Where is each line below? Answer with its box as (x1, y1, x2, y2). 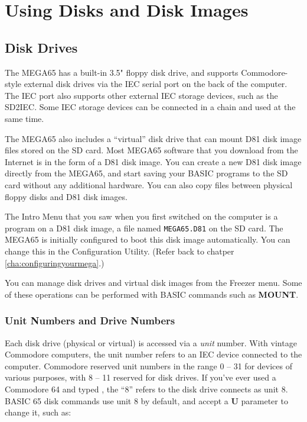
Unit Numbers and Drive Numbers (5, 313, 175, 328)
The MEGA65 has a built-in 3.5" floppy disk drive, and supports (5, 66, 239, 78)
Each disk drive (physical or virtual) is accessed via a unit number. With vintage (5, 336, 297, 349)
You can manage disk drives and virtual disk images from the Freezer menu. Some (5, 276, 302, 289)
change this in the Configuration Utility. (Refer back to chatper (5, 244, 234, 257)
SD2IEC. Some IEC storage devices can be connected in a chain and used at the (5, 101, 296, 113)
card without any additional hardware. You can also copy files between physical (5, 178, 293, 191)
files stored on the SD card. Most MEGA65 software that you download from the (5, 144, 298, 156)
